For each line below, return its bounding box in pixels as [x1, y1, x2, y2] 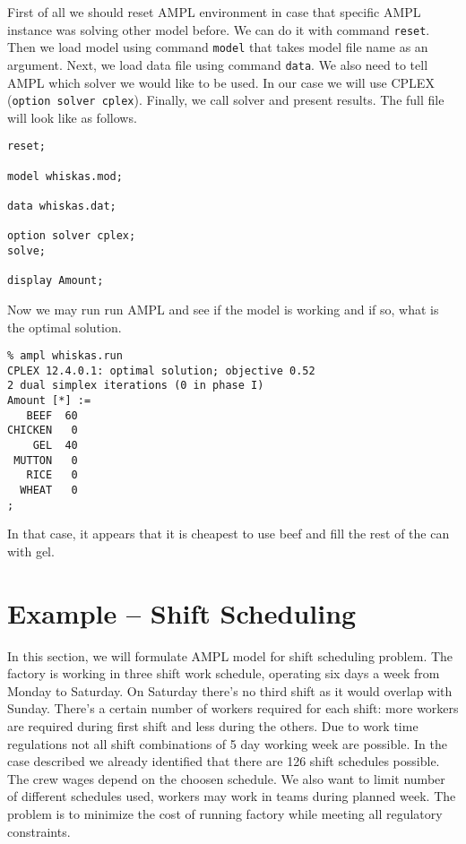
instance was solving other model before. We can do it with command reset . [7, 20, 430, 39]
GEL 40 [32, 439, 78, 452]
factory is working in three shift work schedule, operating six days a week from [7, 664, 440, 683]
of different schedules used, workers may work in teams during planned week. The [7, 787, 456, 805]
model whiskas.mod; [7, 169, 123, 183]
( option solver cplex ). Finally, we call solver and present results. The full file [7, 90, 444, 109]
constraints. [7, 822, 71, 840]
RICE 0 [26, 469, 78, 482]
